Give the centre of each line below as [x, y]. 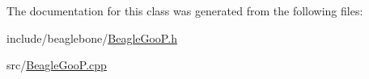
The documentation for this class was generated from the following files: [185, 10]
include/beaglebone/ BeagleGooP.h [92, 37]
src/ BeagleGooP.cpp [57, 65]
